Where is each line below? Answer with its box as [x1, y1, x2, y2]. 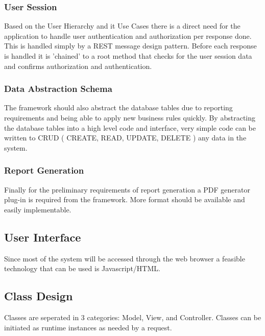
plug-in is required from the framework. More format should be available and [4, 194, 245, 205]
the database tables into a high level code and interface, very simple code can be [4, 122, 256, 133]
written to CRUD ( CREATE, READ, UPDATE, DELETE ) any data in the [4, 132, 247, 143]
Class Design [4, 288, 73, 304]
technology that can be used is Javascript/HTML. [4, 263, 160, 274]
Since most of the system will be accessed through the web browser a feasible [4, 253, 245, 263]
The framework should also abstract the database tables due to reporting [4, 102, 233, 113]
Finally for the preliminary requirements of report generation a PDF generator [4, 184, 250, 195]
